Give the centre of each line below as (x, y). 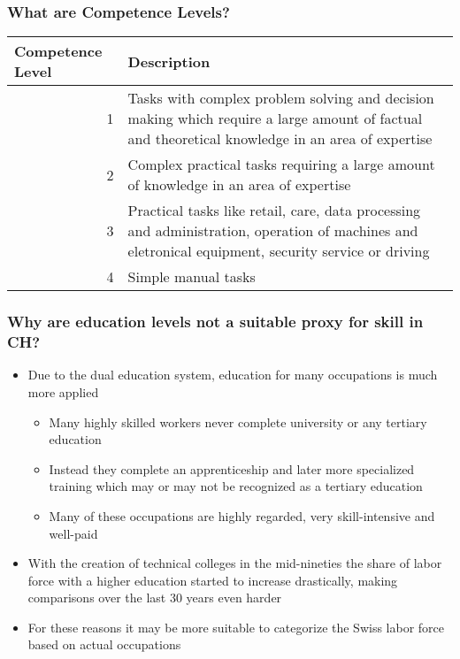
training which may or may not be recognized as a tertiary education (236, 486)
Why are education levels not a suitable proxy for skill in (215, 322)
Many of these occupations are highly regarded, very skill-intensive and (242, 515)
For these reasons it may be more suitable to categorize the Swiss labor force (236, 627)
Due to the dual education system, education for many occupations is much (233, 375)
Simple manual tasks (192, 277)
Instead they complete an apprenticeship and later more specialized (232, 468)
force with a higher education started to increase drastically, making (213, 580)
